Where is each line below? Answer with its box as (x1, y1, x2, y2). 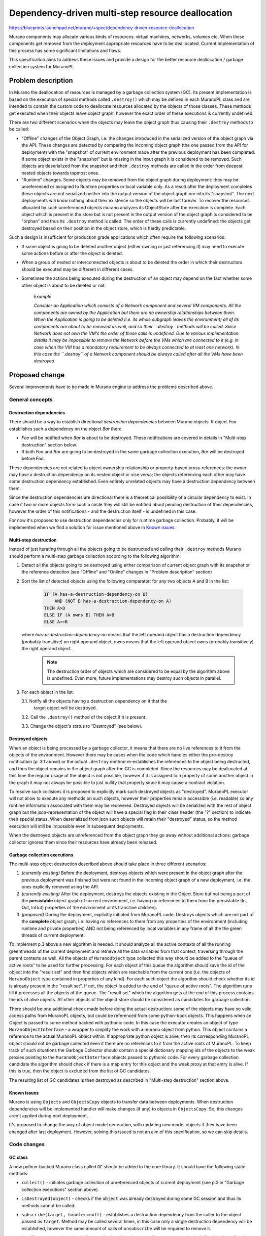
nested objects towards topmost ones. (21, 170, 100, 176)
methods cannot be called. (21, 1202, 76, 1208)
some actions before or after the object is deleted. (21, 250, 123, 256)
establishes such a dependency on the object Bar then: (9, 426, 122, 432)
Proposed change (9, 371, 65, 379)
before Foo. (21, 455, 45, 462)
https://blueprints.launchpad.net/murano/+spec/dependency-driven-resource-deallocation (9, 25, 195, 31)
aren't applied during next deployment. (9, 1112, 88, 1118)
